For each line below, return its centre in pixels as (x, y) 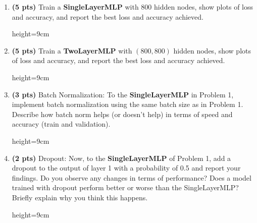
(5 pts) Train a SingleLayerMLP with (75, 7)
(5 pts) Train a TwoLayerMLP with (72, 50)
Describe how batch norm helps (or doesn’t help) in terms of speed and (122, 114)
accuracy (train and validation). (61, 124)
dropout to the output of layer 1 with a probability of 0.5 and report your (126, 168)
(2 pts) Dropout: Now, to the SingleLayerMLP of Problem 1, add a (121, 158)
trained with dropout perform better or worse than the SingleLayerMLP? (125, 187)
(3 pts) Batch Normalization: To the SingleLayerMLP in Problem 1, (123, 94)
